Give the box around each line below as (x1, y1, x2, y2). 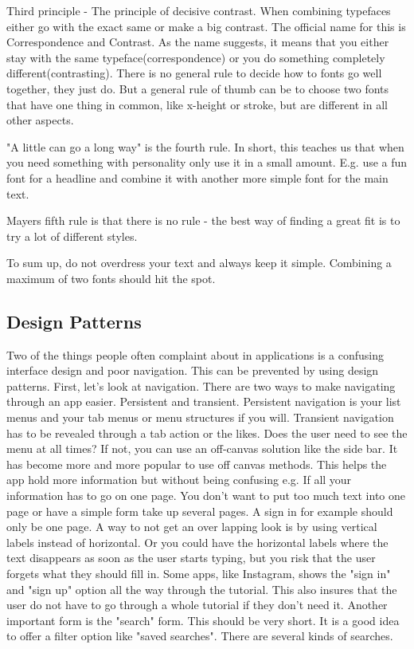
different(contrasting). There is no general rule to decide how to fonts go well (6, 65, 382, 81)
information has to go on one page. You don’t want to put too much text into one (6, 487, 406, 504)
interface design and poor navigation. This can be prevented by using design (6, 362, 379, 379)
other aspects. (6, 112, 74, 128)
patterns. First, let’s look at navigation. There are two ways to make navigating (6, 377, 396, 394)
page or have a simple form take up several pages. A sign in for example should (6, 502, 393, 519)
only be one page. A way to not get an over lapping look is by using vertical (6, 518, 377, 535)
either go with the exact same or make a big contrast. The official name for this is (6, 18, 406, 34)
